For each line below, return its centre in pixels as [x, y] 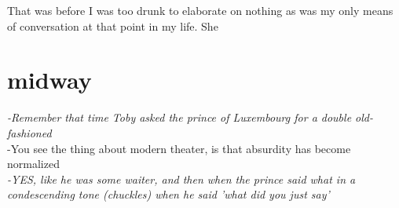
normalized [33, 164]
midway [49, 80]
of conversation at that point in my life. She [113, 26]
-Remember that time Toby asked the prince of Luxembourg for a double [179, 117]
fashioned [29, 132]
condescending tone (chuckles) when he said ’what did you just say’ [168, 194]
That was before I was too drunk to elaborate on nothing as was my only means [200, 10]
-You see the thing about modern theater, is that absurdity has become [179, 148]
